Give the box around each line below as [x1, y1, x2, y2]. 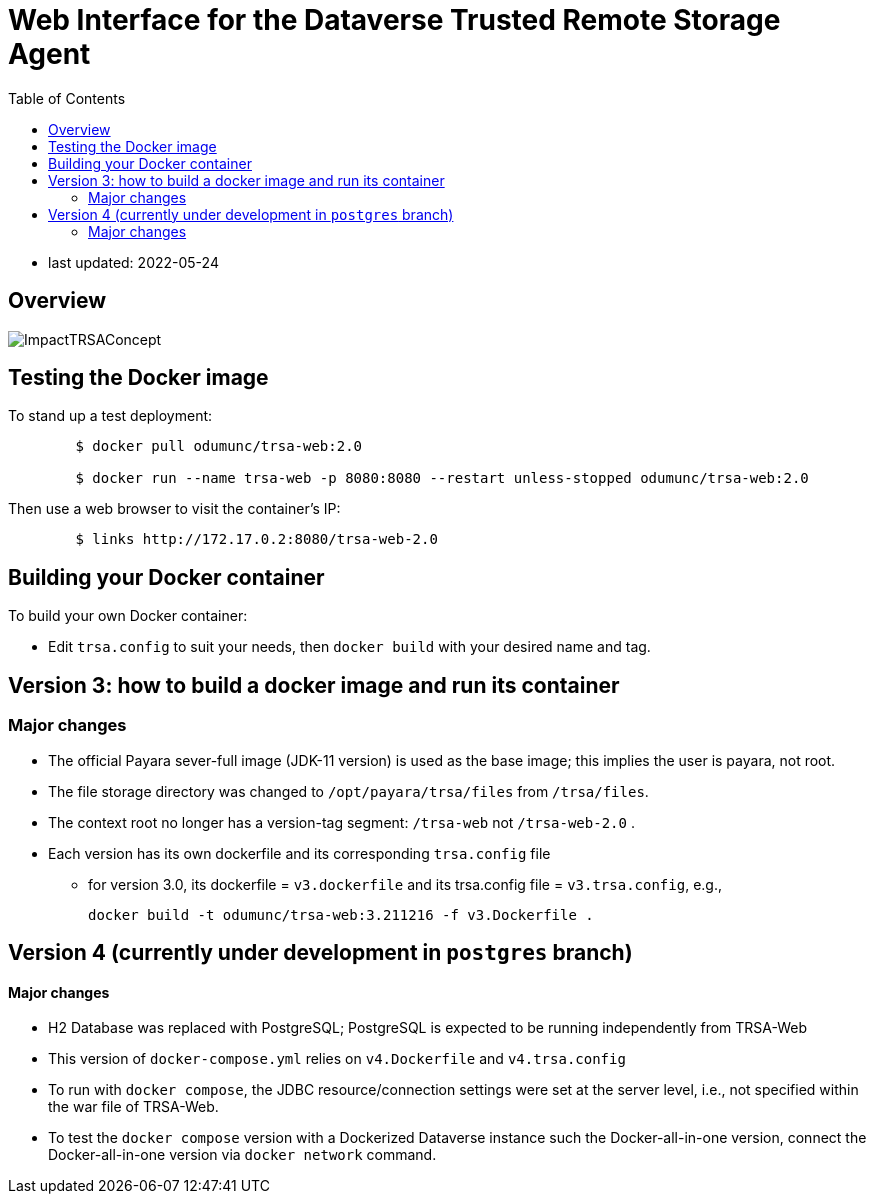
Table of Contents [8, 89, 126, 107]
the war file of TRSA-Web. [48, 1098, 219, 1116]
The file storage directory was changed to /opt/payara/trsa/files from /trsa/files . [48, 782, 649, 800]
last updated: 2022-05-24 [48, 253, 219, 271]
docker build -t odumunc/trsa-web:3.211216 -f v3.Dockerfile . [88, 906, 594, 923]
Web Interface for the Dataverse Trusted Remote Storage [8, 3, 781, 37]
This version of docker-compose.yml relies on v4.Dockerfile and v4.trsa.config [48, 1050, 626, 1068]
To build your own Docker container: [8, 607, 248, 625]
